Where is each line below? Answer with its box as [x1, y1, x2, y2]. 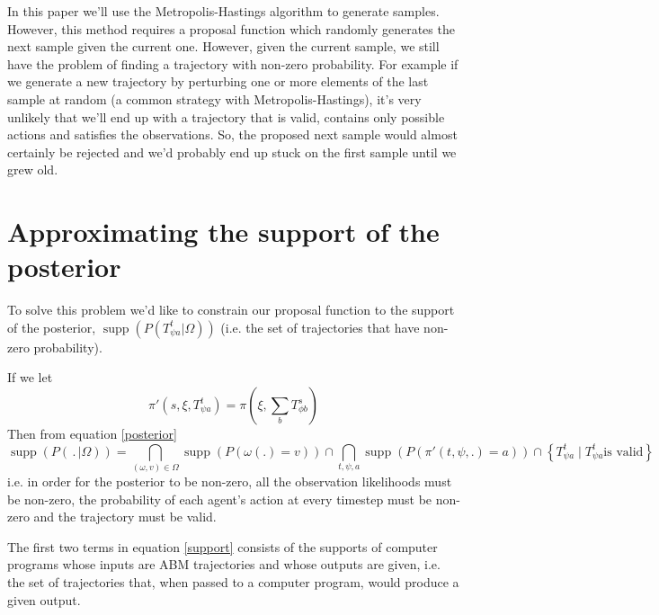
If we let [7, 368, 53, 387]
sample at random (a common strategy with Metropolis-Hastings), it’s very [7, 89, 422, 108]
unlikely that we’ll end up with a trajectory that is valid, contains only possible [7, 107, 445, 126]
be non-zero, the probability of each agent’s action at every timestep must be [7, 489, 432, 508]
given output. [7, 590, 81, 609]
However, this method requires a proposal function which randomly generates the [7, 19, 455, 38]
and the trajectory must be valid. [33, 507, 217, 526]
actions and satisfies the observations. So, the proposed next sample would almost [7, 125, 458, 144]
